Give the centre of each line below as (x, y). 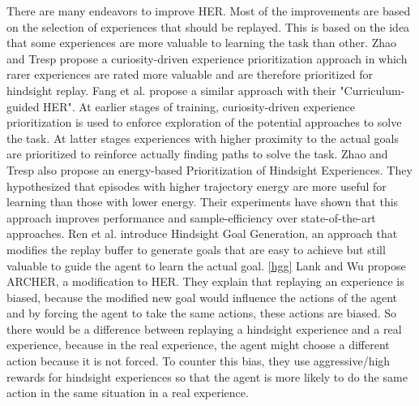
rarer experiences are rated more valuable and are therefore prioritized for (190, 74)
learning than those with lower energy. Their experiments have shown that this (203, 202)
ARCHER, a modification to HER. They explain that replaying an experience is (205, 281)
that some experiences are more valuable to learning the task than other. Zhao (202, 43)
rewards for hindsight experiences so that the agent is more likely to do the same (207, 376)
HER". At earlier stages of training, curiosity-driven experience (199, 106)
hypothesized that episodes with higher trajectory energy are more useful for (197, 186)
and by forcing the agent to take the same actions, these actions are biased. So (202, 313)
